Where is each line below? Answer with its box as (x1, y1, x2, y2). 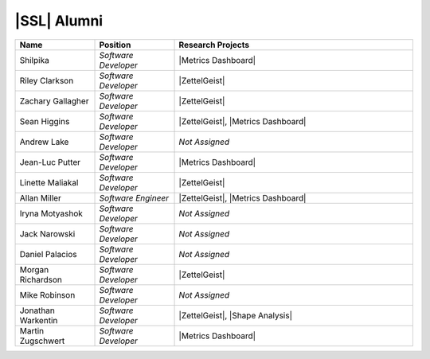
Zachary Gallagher (19, 96, 89, 107)
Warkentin (19, 314, 58, 326)
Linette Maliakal (19, 177, 79, 188)
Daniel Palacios (19, 248, 77, 259)
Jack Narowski (19, 228, 76, 239)
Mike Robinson (19, 289, 76, 300)
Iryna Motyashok (19, 208, 84, 219)
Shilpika (19, 54, 49, 65)
